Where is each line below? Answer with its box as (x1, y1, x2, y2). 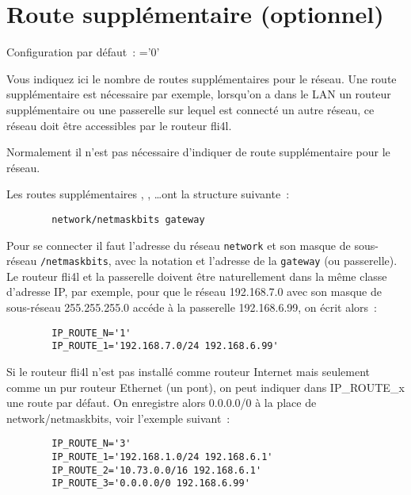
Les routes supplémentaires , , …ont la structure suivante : (6, 186, 290, 202)
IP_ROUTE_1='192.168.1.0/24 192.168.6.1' (51, 451, 273, 462)
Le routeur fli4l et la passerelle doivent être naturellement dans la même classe (6, 267, 387, 284)
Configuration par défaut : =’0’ (6, 44, 160, 60)
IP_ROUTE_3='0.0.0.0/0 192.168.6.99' (51, 478, 250, 489)
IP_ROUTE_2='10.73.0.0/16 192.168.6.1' (51, 464, 262, 476)
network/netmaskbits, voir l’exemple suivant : (6, 409, 230, 426)
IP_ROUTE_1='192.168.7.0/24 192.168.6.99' (51, 340, 279, 352)
